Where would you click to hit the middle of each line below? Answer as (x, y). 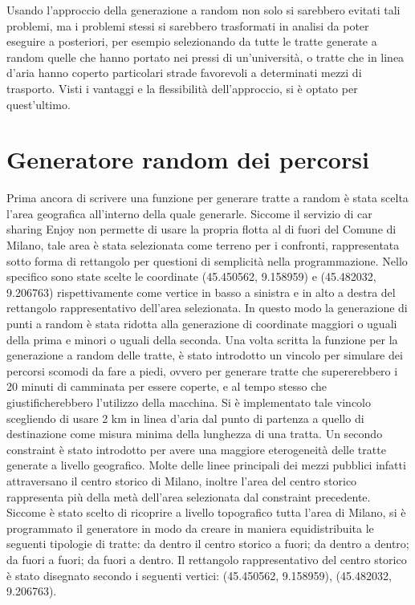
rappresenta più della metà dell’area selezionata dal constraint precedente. (189, 496)
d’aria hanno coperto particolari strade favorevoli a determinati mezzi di (184, 73)
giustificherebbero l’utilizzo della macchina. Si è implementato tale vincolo (189, 402)
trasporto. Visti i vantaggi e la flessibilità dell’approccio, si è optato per (182, 88)
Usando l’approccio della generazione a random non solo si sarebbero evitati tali (203, 10)
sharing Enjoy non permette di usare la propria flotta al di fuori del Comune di (201, 229)
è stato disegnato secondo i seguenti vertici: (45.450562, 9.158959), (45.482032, (199, 575)
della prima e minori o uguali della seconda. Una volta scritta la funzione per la (202, 339)
